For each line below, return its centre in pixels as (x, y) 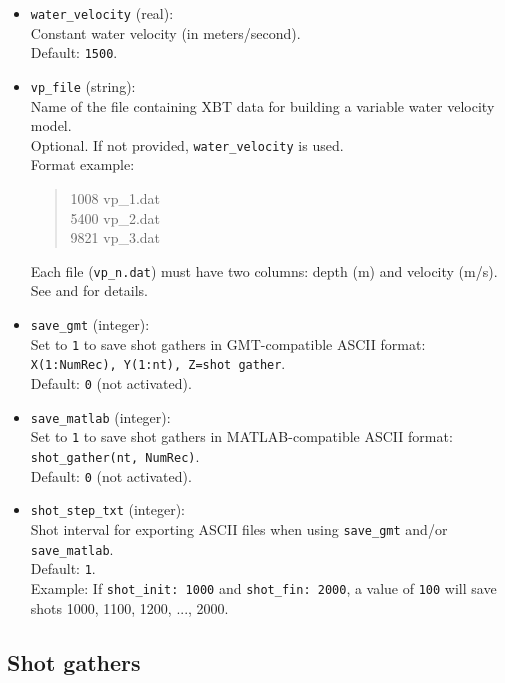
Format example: (82, 164)
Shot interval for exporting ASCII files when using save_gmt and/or (239, 528)
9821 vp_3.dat (115, 237)
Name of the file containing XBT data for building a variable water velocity (262, 105)
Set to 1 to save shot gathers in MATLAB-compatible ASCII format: (241, 436)
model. (51, 125)
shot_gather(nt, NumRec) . (115, 455)
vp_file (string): (83, 85)
